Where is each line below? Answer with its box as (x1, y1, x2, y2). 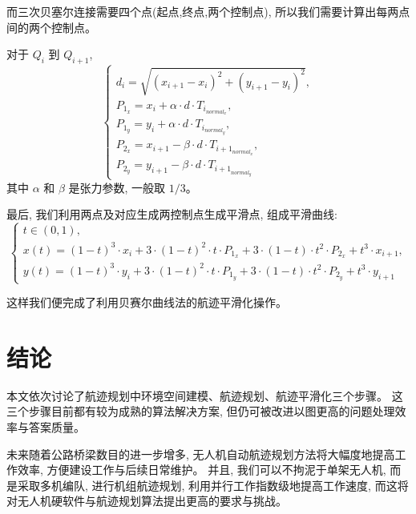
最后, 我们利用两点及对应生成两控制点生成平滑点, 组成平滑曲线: (6, 206, 337, 223)
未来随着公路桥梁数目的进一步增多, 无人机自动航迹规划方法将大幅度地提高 (6, 445, 395, 462)
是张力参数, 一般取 (68, 179, 166, 195)
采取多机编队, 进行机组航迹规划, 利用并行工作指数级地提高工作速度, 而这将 (17, 476, 409, 493)
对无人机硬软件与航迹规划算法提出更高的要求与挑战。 (6, 492, 287, 509)
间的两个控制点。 (6, 18, 96, 35)
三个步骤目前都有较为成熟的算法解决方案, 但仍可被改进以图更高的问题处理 (6, 403, 395, 420)
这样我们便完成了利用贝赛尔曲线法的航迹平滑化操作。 (6, 294, 287, 311)
